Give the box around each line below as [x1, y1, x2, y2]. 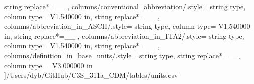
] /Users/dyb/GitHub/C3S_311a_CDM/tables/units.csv [4, 70, 178, 80]
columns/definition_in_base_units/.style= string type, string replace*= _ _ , [4, 50, 240, 60]
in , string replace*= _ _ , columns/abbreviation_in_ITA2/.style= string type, [4, 30, 244, 41]
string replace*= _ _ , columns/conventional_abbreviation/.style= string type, [4, 1, 246, 11]
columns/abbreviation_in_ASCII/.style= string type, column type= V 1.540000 [4, 21, 250, 31]
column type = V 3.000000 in [4, 60, 93, 70]
